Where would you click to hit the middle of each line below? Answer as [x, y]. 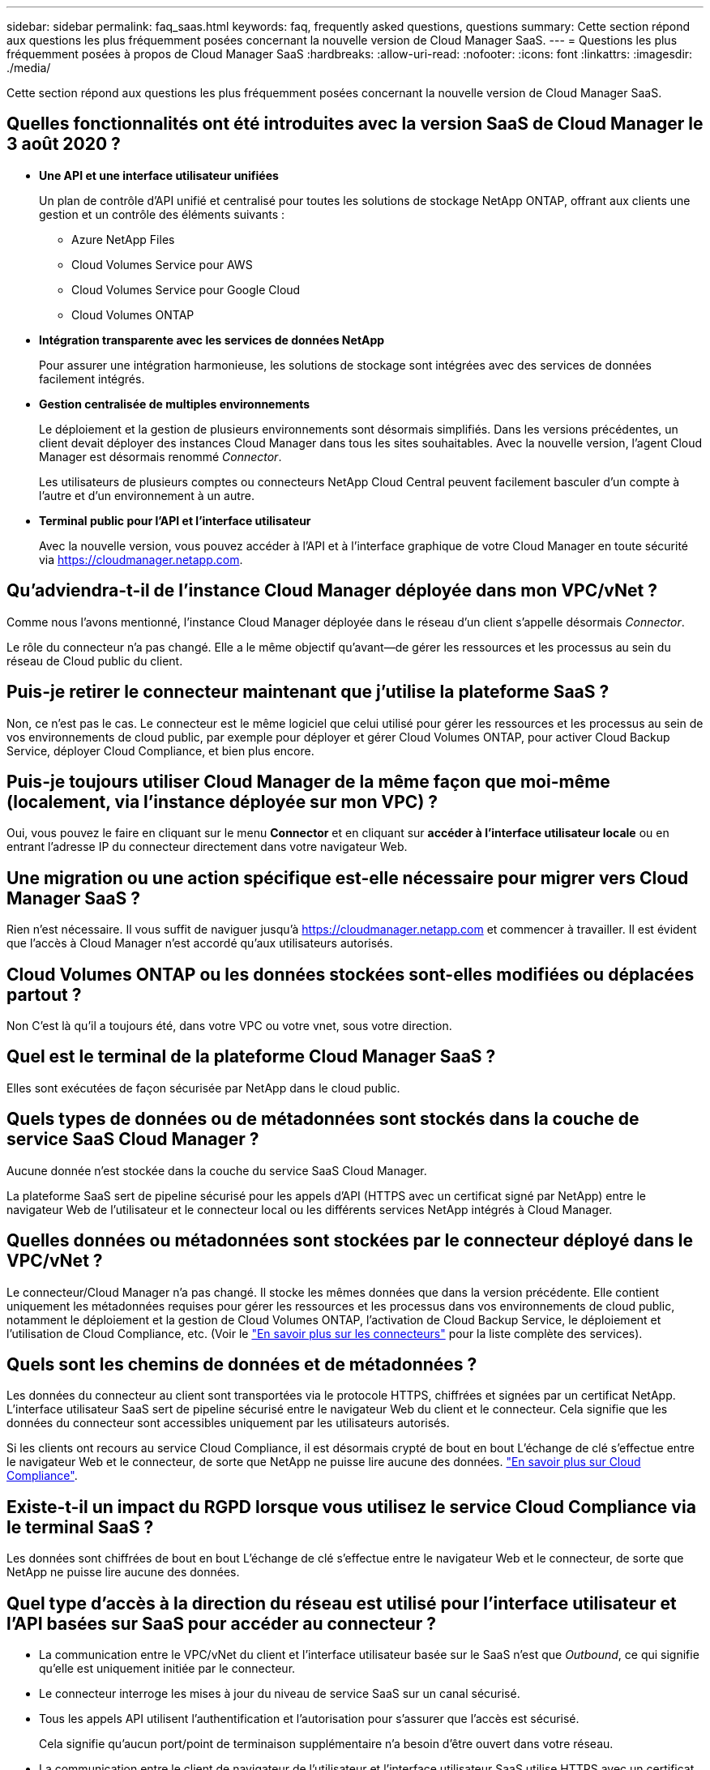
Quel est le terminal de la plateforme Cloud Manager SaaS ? [251, 1057]
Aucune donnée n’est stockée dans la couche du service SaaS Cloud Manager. [217, 1170]
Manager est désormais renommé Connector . [160, 456]
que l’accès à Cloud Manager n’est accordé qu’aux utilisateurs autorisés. [200, 943]
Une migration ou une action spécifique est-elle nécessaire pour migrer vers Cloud [348, 878]
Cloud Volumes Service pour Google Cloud [186, 289]
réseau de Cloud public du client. [95, 661]
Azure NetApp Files [123, 239]
